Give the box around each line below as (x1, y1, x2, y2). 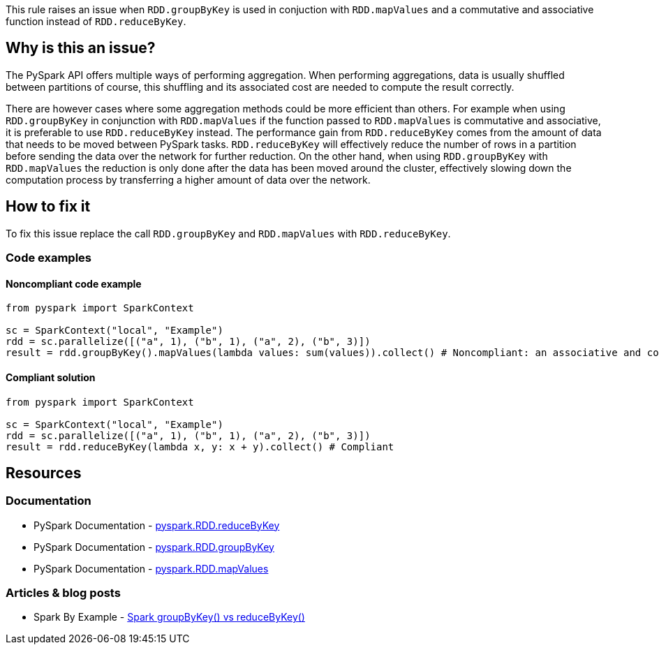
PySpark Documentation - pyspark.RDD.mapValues (34, 562, 269, 575)
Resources (6, 464, 82, 482)
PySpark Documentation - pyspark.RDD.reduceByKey (34, 519, 280, 531)
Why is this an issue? (6, 39, 156, 57)
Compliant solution (6, 371, 96, 383)
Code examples (6, 251, 92, 265)
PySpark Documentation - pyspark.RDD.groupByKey (34, 540, 274, 553)
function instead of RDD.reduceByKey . (6, 15, 186, 27)
